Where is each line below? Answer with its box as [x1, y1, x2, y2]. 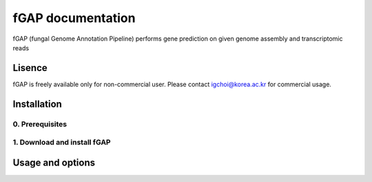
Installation [12, 98, 62, 110]
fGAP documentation [12, 10, 136, 26]
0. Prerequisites [12, 119, 68, 129]
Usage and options [12, 156, 96, 168]
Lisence [12, 62, 48, 74]
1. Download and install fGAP [12, 138, 111, 148]
